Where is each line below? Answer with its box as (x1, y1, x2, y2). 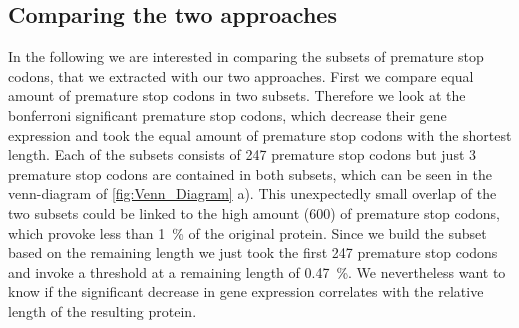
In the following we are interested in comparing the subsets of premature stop (8, 46, 484, 67)
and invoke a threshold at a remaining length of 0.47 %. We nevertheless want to (8, 261, 506, 282)
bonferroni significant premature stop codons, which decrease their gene (8, 104, 447, 125)
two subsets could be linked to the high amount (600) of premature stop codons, (8, 202, 501, 223)
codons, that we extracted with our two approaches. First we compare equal (8, 65, 474, 86)
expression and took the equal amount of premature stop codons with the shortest (8, 124, 512, 145)
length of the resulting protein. (8, 300, 197, 321)
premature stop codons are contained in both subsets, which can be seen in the (8, 163, 492, 184)
